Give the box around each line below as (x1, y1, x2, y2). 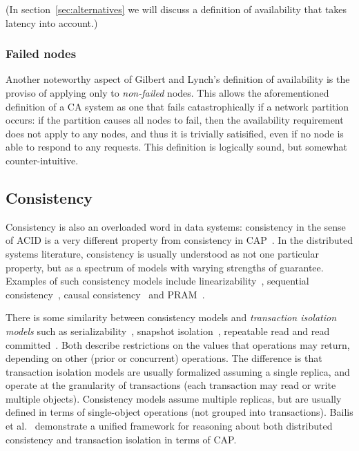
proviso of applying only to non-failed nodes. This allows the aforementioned (6, 86, 329, 99)
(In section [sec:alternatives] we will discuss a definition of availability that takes (6, 2, 347, 16)
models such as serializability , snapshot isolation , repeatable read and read (6, 323, 330, 338)
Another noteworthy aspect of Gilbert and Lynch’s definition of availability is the (6, 72, 350, 86)
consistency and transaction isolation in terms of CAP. (6, 432, 237, 446)
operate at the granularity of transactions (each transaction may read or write (6, 378, 336, 392)
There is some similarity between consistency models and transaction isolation (6, 310, 337, 325)
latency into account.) (6, 15, 98, 30)
